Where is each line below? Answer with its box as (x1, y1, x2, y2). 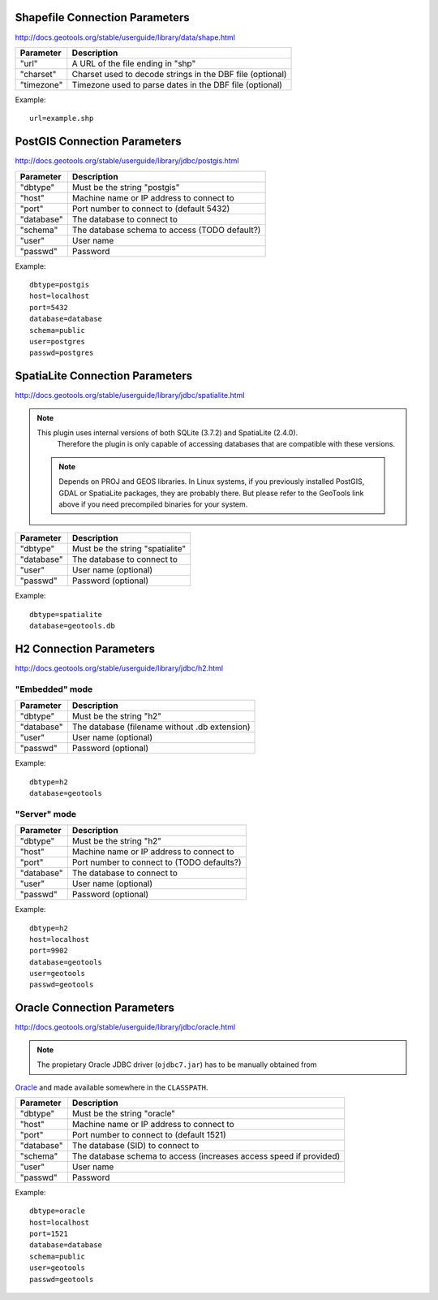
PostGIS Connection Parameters (15, 135, 182, 149)
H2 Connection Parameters (15, 641, 156, 655)
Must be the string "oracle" (71, 1108, 176, 1119)
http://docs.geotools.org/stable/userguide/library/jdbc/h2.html (15, 663, 223, 673)
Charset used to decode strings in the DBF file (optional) (71, 68, 287, 80)
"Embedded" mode (15, 683, 93, 694)
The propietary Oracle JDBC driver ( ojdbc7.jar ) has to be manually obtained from (36, 1060, 317, 1069)
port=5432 (29, 303, 68, 312)
